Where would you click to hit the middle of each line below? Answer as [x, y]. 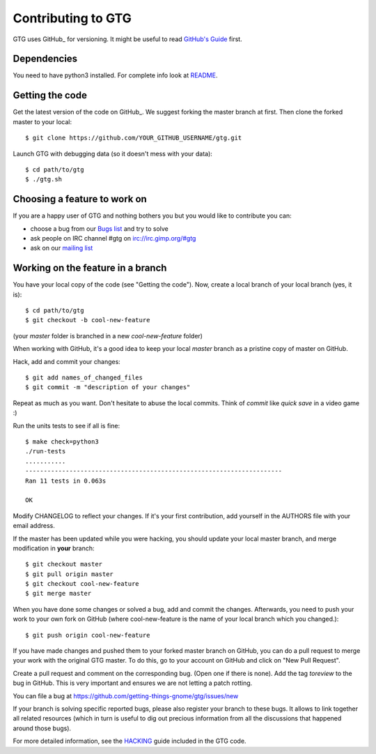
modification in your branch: [54, 548]
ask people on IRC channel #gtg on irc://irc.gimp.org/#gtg [113, 238]
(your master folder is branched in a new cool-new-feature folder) [108, 335]
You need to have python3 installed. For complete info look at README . [115, 75]
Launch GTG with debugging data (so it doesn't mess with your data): [112, 153]
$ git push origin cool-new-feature [88, 635]
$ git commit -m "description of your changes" [108, 387]
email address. [34, 526]
